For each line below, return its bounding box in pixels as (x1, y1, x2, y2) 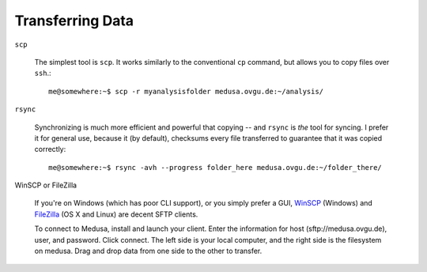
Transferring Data (14, 12, 134, 29)
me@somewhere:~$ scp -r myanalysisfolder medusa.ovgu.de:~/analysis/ (48, 87, 324, 96)
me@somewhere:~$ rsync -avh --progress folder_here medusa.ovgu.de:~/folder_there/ (48, 163, 383, 172)
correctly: (34, 145, 66, 154)
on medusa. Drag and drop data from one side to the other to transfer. (34, 246, 263, 256)
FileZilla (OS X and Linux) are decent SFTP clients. (34, 210, 198, 219)
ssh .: (34, 68, 51, 78)
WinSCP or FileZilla (14, 180, 77, 190)
